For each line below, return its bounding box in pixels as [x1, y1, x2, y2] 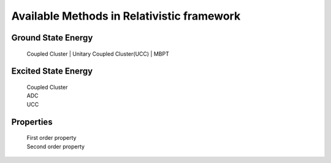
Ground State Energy [11, 32, 93, 43]
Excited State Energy [11, 66, 93, 77]
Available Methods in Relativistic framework [11, 9, 241, 23]
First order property [26, 134, 77, 142]
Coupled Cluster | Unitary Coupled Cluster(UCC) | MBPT [26, 50, 170, 58]
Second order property [26, 143, 85, 150]
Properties [11, 116, 53, 127]
